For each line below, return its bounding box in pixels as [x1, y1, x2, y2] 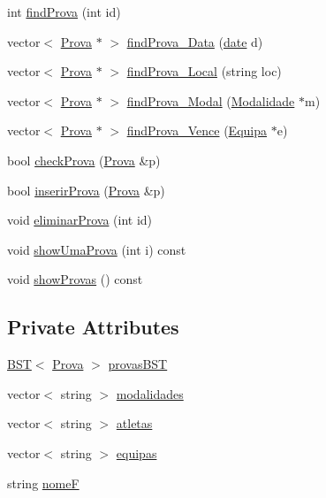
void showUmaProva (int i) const [7, 240, 186, 258]
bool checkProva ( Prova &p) [7, 150, 161, 169]
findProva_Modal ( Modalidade [126, 91, 295, 110]
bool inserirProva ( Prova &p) [7, 180, 165, 199]
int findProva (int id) [7, 3, 121, 20]
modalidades [116, 384, 184, 402]
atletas [116, 414, 153, 433]
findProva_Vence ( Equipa [126, 121, 267, 140]
